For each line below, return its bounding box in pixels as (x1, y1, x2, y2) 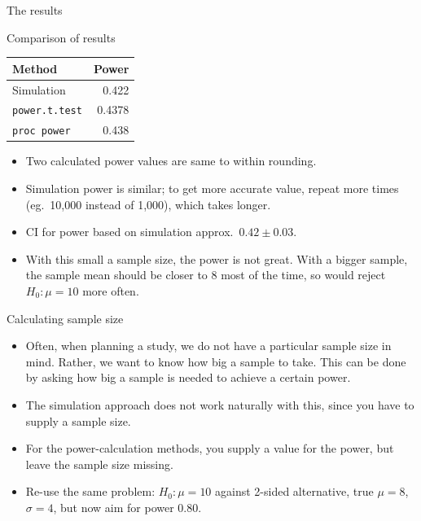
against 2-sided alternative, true (215, 483, 374, 500)
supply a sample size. (25, 412, 131, 429)
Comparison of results (7, 28, 116, 46)
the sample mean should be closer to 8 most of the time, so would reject (25, 266, 386, 283)
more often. (82, 282, 139, 299)
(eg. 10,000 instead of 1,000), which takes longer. (25, 195, 271, 212)
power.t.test (12, 105, 82, 117)
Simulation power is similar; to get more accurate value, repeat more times (25, 180, 399, 197)
